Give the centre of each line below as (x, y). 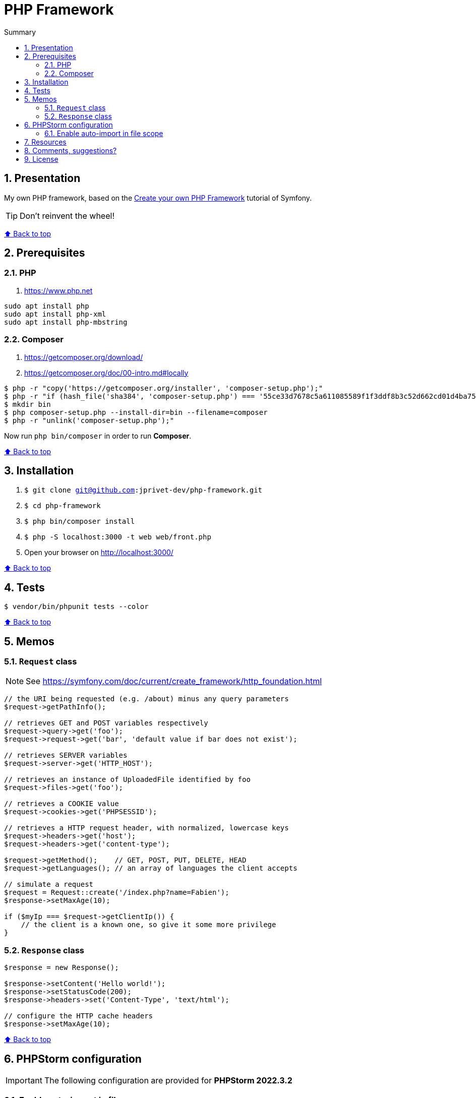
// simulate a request (49, 884)
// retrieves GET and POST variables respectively (106, 723)
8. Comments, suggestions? (71, 150)
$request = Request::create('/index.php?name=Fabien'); (117, 893)
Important (24, 1081)
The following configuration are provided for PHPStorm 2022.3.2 (168, 1081)
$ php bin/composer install (80, 522)
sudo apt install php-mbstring (66, 322)
